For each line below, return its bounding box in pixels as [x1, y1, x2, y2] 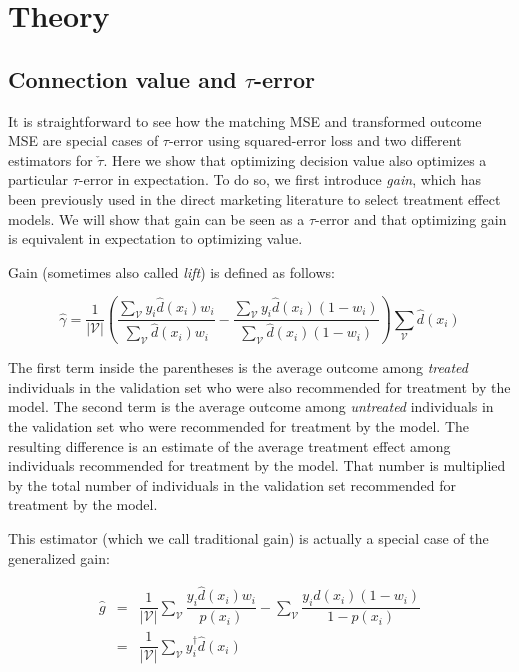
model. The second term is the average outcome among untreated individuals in [8, 396, 494, 417]
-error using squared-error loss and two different [168, 130, 462, 151]
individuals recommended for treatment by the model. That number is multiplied [8, 455, 506, 476]
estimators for [8, 149, 93, 170]
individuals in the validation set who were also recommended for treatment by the [8, 376, 511, 397]
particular [8, 169, 68, 190]
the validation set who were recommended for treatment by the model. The [8, 416, 470, 437]
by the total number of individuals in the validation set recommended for [8, 474, 456, 495]
